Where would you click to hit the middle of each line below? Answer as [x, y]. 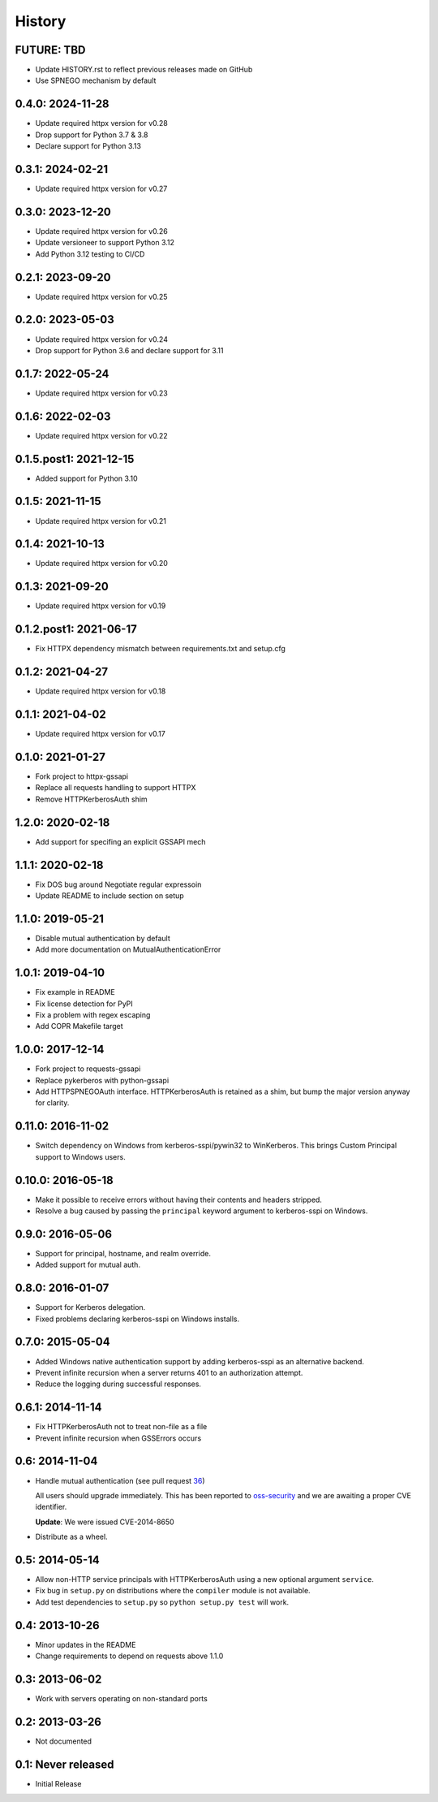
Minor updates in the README [86, 1644]
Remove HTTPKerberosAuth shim [91, 799]
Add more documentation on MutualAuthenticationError [128, 949]
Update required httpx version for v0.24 [101, 339]
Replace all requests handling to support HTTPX [116, 788]
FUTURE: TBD [50, 50]
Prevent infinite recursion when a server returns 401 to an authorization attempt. [169, 1372]
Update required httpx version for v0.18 [101, 691]
